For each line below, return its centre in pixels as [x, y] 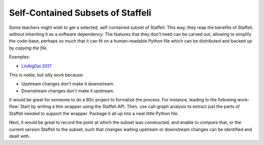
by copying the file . [28, 48]
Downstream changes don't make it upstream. [68, 91]
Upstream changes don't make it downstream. [68, 84]
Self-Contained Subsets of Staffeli [80, 13]
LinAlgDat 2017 [36, 66]
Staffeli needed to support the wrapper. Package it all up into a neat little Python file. [94, 113]
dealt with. [20, 136]
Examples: [20, 57]
